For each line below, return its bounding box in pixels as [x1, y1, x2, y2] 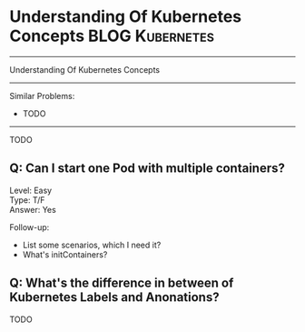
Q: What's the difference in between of [9, 276, 234, 291]
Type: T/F [9, 194, 45, 206]
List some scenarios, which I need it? [22, 239, 162, 250]
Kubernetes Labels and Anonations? [9, 289, 220, 306]
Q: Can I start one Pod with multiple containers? [9, 161, 286, 176]
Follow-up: [9, 221, 50, 233]
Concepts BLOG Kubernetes [9, 25, 215, 46]
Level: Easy [9, 185, 53, 196]
